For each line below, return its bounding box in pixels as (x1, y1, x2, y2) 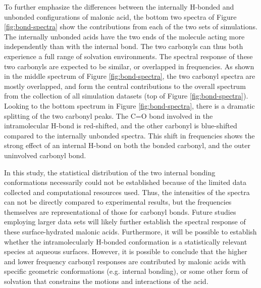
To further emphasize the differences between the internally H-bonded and (4, 2, 234, 12)
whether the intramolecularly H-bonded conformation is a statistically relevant (4, 236, 247, 247)
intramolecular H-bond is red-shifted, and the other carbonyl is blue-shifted (4, 120, 237, 131)
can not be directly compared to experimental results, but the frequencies (4, 197, 232, 207)
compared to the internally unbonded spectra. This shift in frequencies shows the (4, 130, 255, 140)
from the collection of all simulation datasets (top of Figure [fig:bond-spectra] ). (4, 90, 248, 101)
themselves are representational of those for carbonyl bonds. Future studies (4, 206, 236, 217)
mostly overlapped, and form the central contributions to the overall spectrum (4, 80, 246, 91)
